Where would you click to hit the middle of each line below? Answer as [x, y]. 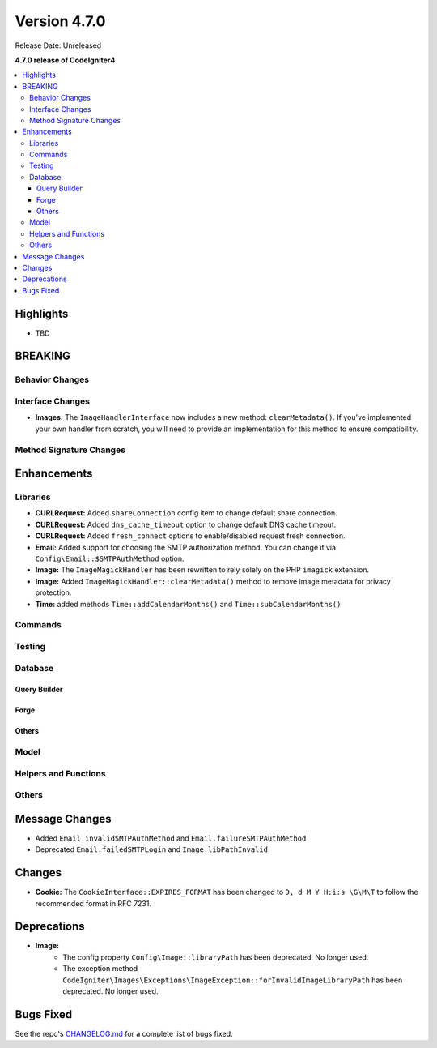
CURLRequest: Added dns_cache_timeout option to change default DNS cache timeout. [186, 524]
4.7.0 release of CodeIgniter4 [65, 60]
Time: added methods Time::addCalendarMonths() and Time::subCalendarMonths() [188, 604]
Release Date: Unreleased [58, 45]
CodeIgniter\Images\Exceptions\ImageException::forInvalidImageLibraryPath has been [233, 980]
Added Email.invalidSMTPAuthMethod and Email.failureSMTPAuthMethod [171, 838]
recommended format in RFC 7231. [93, 903]
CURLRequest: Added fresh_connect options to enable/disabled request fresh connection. [190, 536]
